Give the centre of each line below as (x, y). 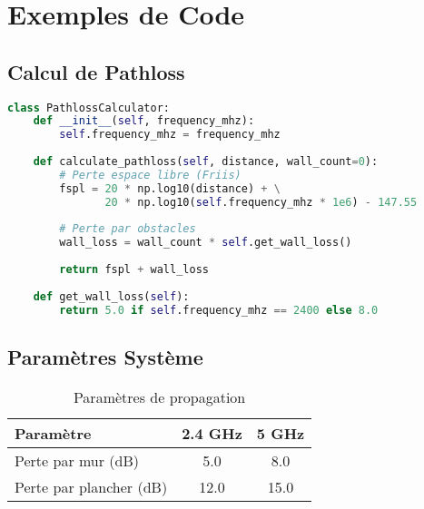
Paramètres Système (105, 356)
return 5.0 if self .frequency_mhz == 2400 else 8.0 (219, 310)
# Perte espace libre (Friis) (150, 175)
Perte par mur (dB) (77, 460)
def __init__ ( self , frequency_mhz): (144, 121)
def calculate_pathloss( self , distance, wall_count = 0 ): (206, 162)
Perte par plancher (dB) (91, 486)
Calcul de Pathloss (96, 71)
